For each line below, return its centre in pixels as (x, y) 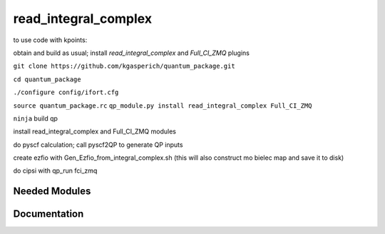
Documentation (48, 214)
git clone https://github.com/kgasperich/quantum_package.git (124, 66)
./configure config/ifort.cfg (66, 92)
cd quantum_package (47, 79)
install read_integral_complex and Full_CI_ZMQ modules (94, 131)
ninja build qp (36, 118)
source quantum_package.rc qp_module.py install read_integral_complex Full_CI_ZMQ (163, 106)
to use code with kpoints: (50, 40)
